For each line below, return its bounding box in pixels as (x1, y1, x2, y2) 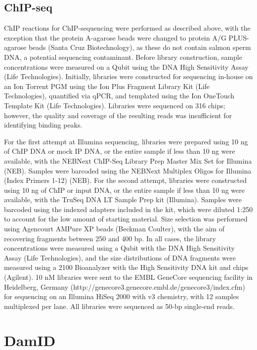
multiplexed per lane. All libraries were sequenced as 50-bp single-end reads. (4, 301, 235, 311)
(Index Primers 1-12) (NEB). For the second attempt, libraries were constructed (4, 175, 247, 185)
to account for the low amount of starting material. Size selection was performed (4, 214, 248, 224)
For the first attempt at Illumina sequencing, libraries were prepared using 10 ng (4, 136, 248, 146)
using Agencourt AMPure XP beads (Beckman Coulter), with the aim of (4, 223, 225, 234)
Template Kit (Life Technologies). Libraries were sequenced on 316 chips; (4, 100, 225, 110)
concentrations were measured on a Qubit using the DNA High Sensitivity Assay (4, 61, 249, 72)
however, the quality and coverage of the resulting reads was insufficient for (4, 110, 232, 120)
